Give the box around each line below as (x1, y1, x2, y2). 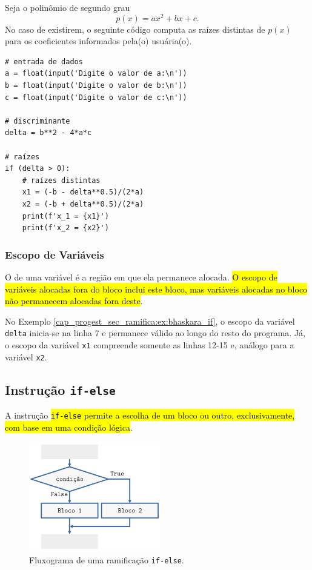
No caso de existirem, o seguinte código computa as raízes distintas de (5, 22, 265, 35)
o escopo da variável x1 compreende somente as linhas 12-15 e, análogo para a (5, 339, 294, 351)
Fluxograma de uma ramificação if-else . (29, 554, 184, 566)
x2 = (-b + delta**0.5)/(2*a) (22, 199, 144, 208)
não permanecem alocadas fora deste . (5, 294, 143, 307)
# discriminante (5, 116, 70, 125)
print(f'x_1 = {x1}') (22, 211, 109, 220)
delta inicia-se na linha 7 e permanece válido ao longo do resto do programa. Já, (5, 326, 305, 339)
